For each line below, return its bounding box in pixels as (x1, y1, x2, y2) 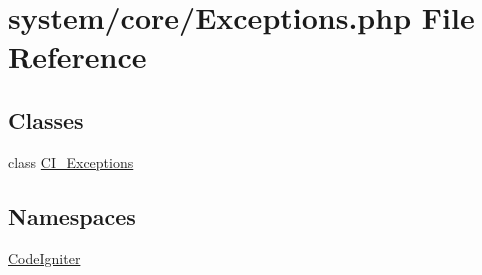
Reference (8, 36, 147, 77)
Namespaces (8, 200, 136, 231)
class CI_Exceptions (8, 151, 134, 172)
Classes (8, 104, 84, 135)
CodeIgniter (8, 247, 81, 268)
